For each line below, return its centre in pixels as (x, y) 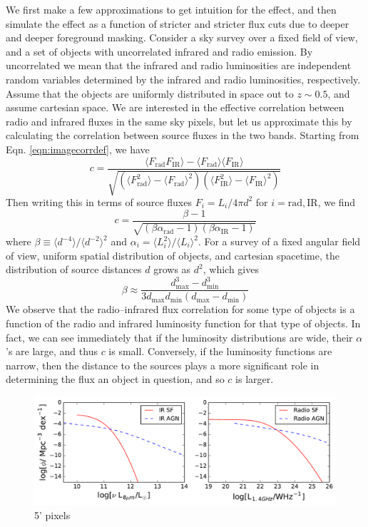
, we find (337, 201)
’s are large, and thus (52, 351)
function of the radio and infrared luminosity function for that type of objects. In (183, 323)
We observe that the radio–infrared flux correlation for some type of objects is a (180, 309)
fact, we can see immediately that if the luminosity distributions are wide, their (179, 337)
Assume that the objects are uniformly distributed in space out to (150, 93)
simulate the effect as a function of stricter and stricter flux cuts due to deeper (178, 23)
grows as (172, 269)
